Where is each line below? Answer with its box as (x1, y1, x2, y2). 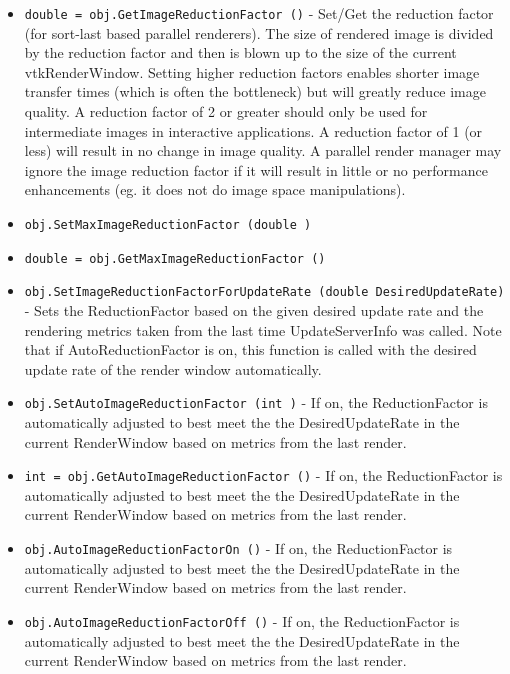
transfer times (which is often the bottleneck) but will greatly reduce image (24, 81, 486, 102)
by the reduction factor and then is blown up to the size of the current (24, 42, 457, 63)
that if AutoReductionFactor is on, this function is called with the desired (24, 339, 477, 360)
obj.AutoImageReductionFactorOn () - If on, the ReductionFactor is (24, 538, 453, 559)
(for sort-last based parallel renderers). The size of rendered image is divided (24, 22, 494, 43)
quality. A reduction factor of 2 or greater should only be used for (24, 101, 428, 122)
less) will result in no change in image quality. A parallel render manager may (24, 140, 502, 161)
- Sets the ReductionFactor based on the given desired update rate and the (24, 299, 484, 320)
